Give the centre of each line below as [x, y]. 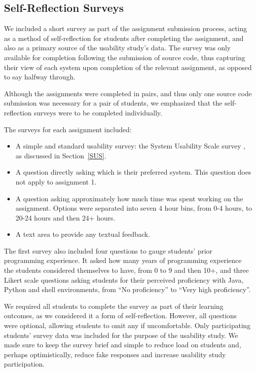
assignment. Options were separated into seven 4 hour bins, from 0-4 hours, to [134, 208]
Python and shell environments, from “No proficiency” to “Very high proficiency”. [127, 289]
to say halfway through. [40, 77]
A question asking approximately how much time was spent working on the [129, 198]
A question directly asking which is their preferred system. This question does [133, 172]
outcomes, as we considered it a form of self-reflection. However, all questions [120, 316]
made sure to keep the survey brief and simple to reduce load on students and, [123, 345]
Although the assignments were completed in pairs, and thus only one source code [128, 93]
